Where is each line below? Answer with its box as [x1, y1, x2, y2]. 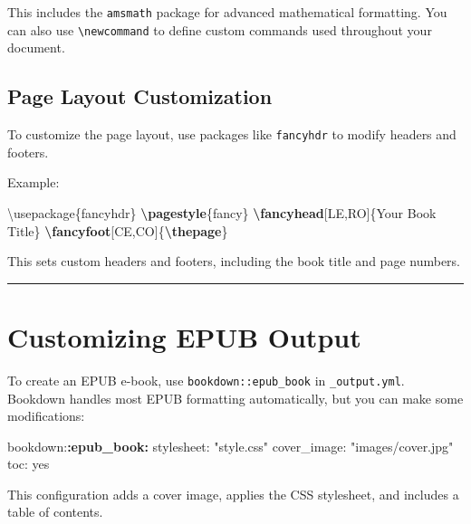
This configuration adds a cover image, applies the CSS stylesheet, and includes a [7, 484, 459, 503]
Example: [7, 173, 60, 192]
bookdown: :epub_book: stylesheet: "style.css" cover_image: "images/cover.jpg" [7, 436, 454, 455]
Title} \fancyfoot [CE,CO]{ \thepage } [7, 221, 228, 240]
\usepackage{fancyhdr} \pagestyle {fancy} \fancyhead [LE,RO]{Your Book [7, 203, 437, 222]
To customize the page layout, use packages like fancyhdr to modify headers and [7, 125, 457, 144]
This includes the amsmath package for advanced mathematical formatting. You [7, 3, 447, 21]
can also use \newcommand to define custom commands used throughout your [7, 20, 432, 39]
